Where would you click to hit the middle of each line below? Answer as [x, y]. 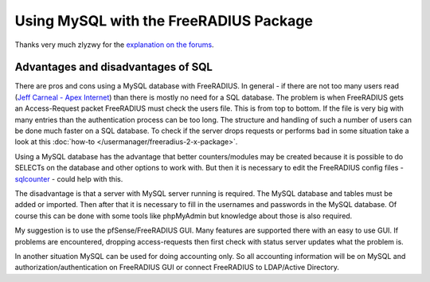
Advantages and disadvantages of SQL [113, 67]
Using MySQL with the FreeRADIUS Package [164, 21]
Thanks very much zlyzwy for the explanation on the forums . [114, 45]
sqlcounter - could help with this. [69, 178]
